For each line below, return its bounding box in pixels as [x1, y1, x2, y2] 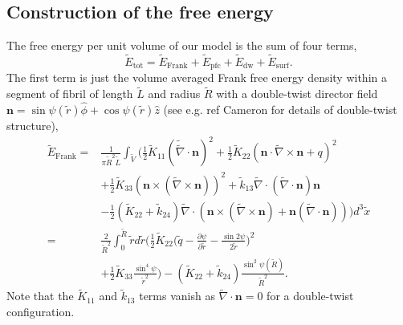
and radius [148, 85, 201, 102]
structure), [6, 117, 59, 134]
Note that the [6, 287, 74, 304]
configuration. [6, 303, 75, 319]
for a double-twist [267, 287, 354, 304]
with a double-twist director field [216, 85, 378, 102]
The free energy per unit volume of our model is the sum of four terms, [6, 37, 357, 54]
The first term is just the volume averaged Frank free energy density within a [6, 69, 387, 86]
